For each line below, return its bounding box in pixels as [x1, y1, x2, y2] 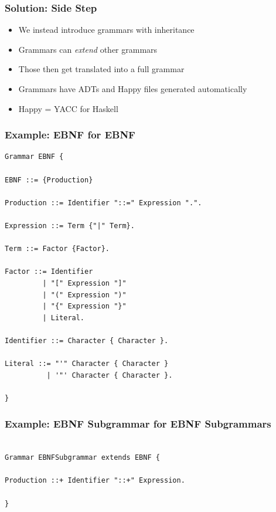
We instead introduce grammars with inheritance [18, 23, 195, 36]
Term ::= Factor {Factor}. [5, 245, 110, 253]
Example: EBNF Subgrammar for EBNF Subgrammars [5, 416, 271, 431]
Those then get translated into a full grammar [18, 63, 185, 75]
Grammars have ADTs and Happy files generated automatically [18, 83, 247, 94]
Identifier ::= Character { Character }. [5, 336, 169, 345]
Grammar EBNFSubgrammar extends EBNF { [5, 453, 160, 462]
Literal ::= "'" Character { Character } [5, 360, 169, 368]
